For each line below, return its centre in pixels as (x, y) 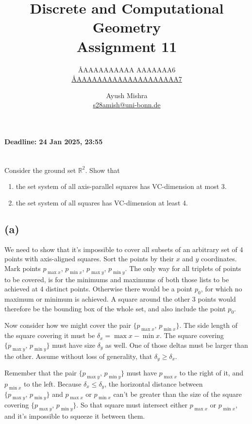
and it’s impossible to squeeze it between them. (75, 416)
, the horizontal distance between (154, 383)
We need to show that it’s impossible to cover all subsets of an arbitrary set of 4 (124, 249)
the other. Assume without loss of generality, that (78, 356)
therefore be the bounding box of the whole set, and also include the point (115, 308)
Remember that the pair (41, 373)
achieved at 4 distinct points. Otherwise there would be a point (99, 289)
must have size (74, 345)
